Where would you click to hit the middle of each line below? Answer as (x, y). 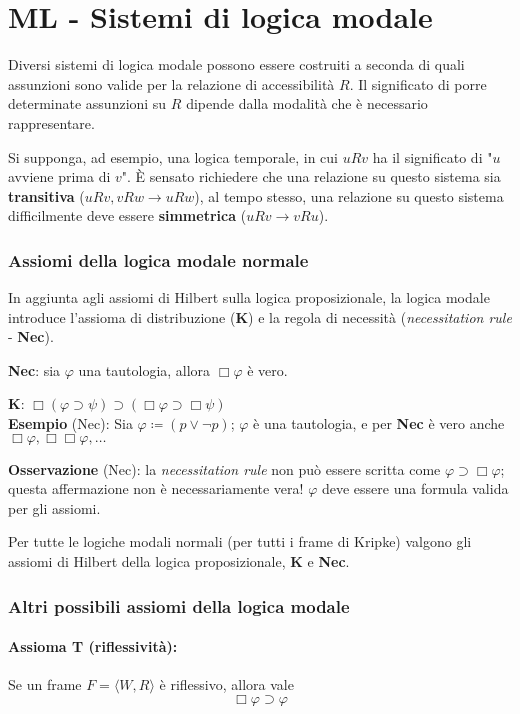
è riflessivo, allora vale (226, 684)
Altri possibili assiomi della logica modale (179, 605)
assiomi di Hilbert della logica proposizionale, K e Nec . (179, 561)
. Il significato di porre (418, 83)
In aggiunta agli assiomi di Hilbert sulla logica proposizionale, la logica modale (249, 297)
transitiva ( (46, 195)
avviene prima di (59, 176)
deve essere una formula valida (415, 488)
